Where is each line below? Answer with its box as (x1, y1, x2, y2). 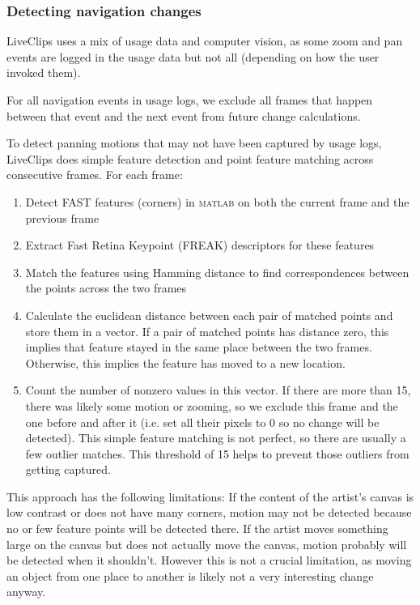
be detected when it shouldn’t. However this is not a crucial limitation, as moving (6, 552, 412, 569)
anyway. (6, 583, 46, 600)
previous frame (25, 209, 100, 226)
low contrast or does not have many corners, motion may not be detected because (6, 504, 412, 521)
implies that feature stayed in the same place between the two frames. (25, 339, 372, 356)
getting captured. (25, 461, 111, 478)
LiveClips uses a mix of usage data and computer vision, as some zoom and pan (6, 32, 403, 49)
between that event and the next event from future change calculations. (6, 107, 361, 124)
